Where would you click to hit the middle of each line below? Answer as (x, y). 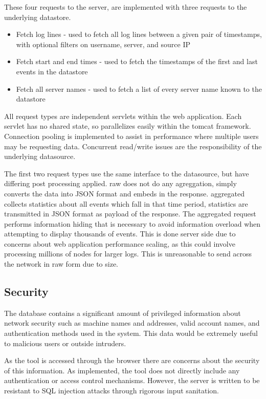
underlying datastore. (38, 17)
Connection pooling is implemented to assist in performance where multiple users (131, 136)
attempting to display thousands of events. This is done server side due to (120, 234)
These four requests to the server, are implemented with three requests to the (126, 7)
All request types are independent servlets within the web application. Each (123, 116)
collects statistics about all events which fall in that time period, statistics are (126, 203)
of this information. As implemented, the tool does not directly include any (122, 370)
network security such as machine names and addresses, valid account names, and (132, 323)
